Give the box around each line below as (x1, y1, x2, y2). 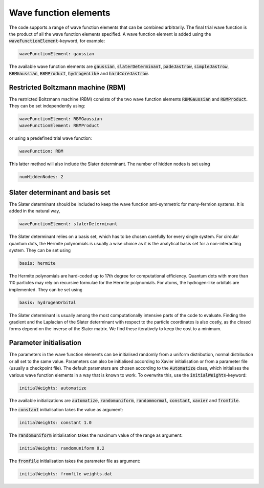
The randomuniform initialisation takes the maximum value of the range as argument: (9, 432, 183, 438)
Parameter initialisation (9, 339, 82, 347)
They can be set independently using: (9, 103, 86, 108)
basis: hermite (19, 260, 56, 266)
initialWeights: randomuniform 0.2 (19, 445, 105, 451)
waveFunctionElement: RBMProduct (19, 123, 100, 128)
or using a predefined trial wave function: (9, 135, 92, 141)
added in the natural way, (9, 208, 61, 214)
